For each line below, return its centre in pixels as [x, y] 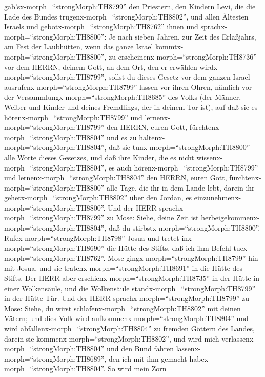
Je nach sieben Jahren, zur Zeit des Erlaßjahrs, [182, 36]
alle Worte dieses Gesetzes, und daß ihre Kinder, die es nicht [99, 157]
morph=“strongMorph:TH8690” [54, 248]
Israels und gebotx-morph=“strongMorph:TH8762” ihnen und [101, 26]
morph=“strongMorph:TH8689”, [55, 358]
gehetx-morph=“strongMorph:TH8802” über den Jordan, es [98, 197]
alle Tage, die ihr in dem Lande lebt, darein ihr [181, 187]
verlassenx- [239, 338]
